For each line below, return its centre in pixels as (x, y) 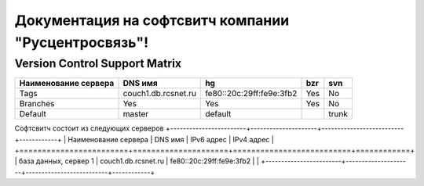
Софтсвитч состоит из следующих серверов (89, 128)
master (136, 114)
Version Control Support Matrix (98, 63)
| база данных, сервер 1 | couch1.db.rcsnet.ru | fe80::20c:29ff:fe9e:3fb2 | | (137, 161)
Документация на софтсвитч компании (152, 20)
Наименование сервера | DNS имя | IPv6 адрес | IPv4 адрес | (171, 139)
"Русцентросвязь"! (82, 42)
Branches (37, 104)
